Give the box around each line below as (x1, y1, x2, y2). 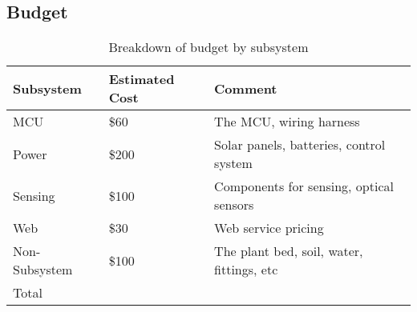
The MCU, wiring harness (214, 112, 360, 131)
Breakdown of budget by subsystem (108, 38, 309, 57)
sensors (214, 195, 254, 214)
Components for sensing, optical (214, 177, 394, 196)
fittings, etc (214, 260, 278, 279)
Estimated (108, 70, 175, 89)
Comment (214, 78, 277, 98)
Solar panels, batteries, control (214, 135, 386, 154)
